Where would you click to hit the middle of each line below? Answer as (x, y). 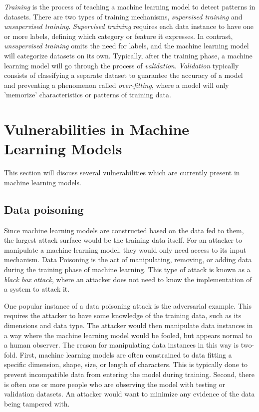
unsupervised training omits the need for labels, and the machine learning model (127, 46)
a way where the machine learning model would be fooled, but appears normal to (128, 335)
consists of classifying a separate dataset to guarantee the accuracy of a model (124, 75)
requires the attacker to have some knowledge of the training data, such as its (123, 315)
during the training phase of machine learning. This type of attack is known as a (127, 269)
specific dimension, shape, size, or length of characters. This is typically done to (126, 364)
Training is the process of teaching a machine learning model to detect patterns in (130, 6)
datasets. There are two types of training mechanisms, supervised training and (123, 16)
